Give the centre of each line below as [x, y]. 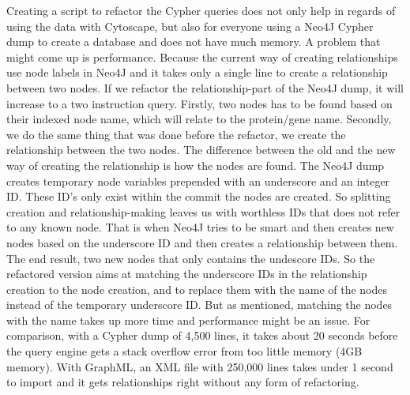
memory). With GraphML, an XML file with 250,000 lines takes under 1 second [200, 366]
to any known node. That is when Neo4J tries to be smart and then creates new [200, 227]
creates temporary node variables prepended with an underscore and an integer [198, 181]
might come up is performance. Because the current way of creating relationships [202, 56]
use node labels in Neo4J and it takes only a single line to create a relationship [197, 72]
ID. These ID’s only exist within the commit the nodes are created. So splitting [199, 196]
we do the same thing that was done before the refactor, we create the [176, 134]
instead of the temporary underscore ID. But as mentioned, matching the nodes [199, 305]
